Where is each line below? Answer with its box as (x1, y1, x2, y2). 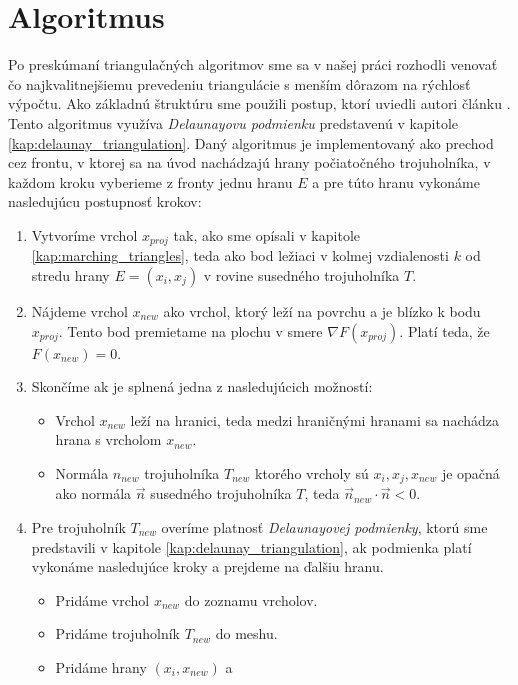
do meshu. (215, 623, 278, 644)
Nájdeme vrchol (31, 300, 128, 321)
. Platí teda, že (399, 320, 490, 341)
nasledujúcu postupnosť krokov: (8, 191, 202, 212)
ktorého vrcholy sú (255, 462, 369, 483)
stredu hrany (31, 264, 110, 285)
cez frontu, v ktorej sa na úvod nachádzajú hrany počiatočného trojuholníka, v (8, 152, 491, 173)
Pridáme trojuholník (55, 623, 180, 644)
